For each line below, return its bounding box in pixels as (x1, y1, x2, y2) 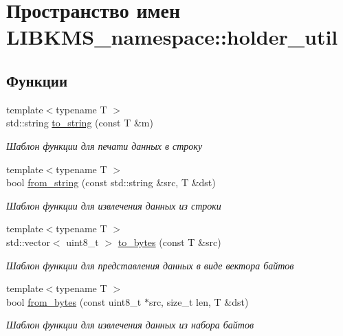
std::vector (6, 234, 50, 249)
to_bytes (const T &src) (118, 234, 221, 249)
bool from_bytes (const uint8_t (6, 294, 142, 309)
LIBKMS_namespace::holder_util (6, 23, 338, 51)
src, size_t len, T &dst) (148, 294, 249, 309)
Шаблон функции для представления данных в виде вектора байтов (6, 258, 294, 272)
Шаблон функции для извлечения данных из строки (6, 198, 221, 212)
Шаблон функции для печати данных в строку (6, 138, 203, 153)
